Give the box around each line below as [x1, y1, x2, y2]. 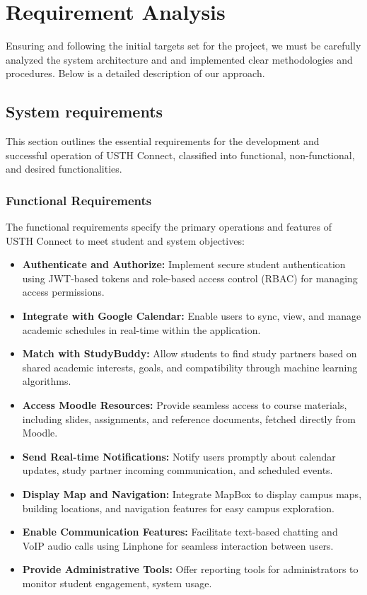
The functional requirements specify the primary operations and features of [6, 219, 332, 234]
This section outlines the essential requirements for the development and [6, 134, 320, 149]
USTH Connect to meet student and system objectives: [6, 233, 245, 248]
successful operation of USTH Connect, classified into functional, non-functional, [6, 147, 355, 162]
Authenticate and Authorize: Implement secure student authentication [22, 257, 346, 272]
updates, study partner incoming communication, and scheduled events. [22, 463, 333, 478]
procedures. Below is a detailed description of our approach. [6, 66, 265, 81]
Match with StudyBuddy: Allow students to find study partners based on [22, 346, 357, 361]
